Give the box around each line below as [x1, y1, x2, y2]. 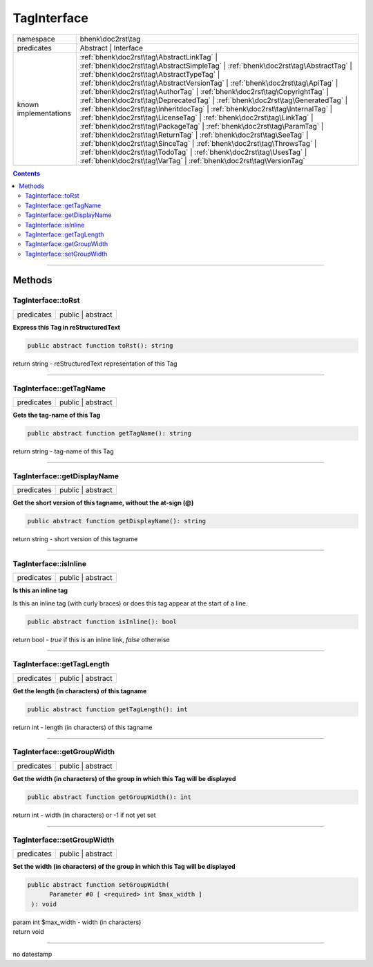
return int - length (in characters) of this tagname [12, 723, 153, 731]
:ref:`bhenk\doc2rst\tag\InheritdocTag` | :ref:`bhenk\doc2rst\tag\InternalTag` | [79, 104, 333, 113]
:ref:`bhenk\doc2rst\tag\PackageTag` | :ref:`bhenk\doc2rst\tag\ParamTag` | [79, 121, 324, 131]
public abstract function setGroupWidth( [27, 881, 170, 888]
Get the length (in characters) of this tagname [12, 686, 147, 695]
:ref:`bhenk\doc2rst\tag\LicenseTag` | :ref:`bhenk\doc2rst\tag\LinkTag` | [79, 113, 314, 122]
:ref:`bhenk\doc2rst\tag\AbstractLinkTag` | [79, 52, 218, 62]
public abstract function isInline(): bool [27, 617, 178, 626]
